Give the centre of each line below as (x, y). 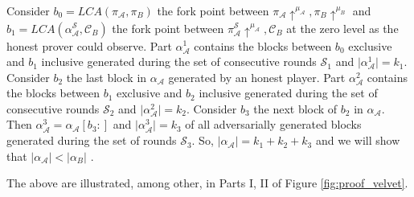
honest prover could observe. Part (89, 45)
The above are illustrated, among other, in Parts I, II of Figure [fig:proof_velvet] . (207, 183)
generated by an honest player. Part (257, 77)
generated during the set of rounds (92, 140)
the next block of (295, 108)
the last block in (107, 77)
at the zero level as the (342, 28)
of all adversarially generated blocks (273, 124)
